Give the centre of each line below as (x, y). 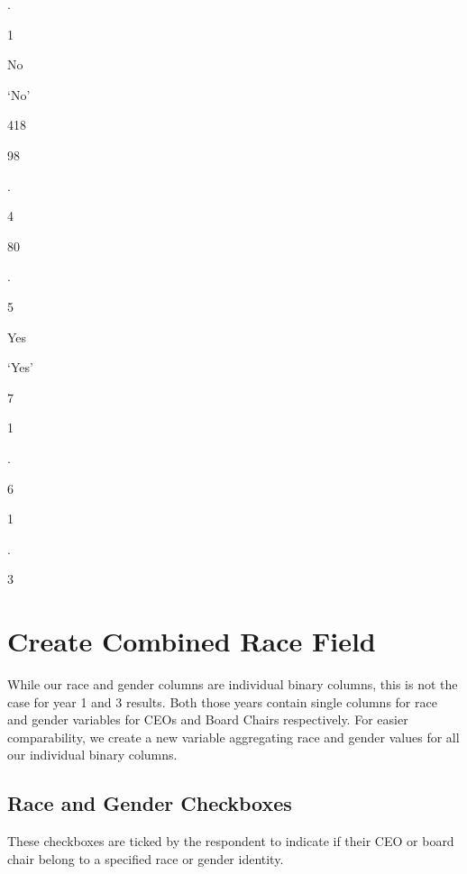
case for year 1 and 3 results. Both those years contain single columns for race (222, 701)
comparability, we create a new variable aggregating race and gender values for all (233, 737)
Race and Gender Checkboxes (150, 803)
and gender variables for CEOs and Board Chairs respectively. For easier (208, 719)
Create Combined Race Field (192, 641)
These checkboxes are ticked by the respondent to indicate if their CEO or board (231, 841)
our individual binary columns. (92, 755)
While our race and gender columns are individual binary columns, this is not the (233, 684)
